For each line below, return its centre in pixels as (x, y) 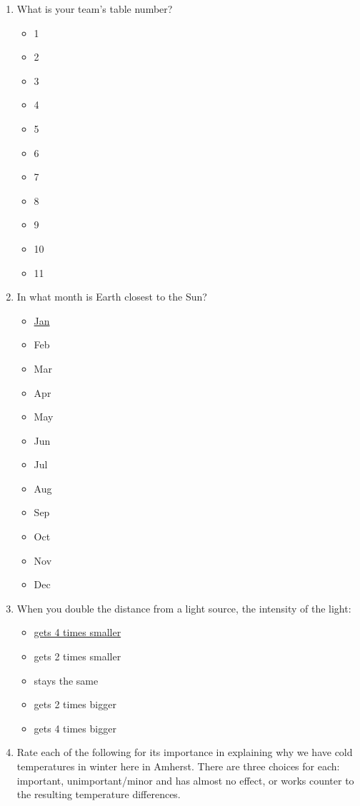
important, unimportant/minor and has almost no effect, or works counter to (185, 780)
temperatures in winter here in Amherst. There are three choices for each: (178, 766)
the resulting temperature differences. (99, 794)
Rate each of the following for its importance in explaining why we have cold (185, 752)
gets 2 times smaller (77, 656)
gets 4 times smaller (77, 632)
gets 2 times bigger (75, 704)
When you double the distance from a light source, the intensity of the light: (184, 608)
